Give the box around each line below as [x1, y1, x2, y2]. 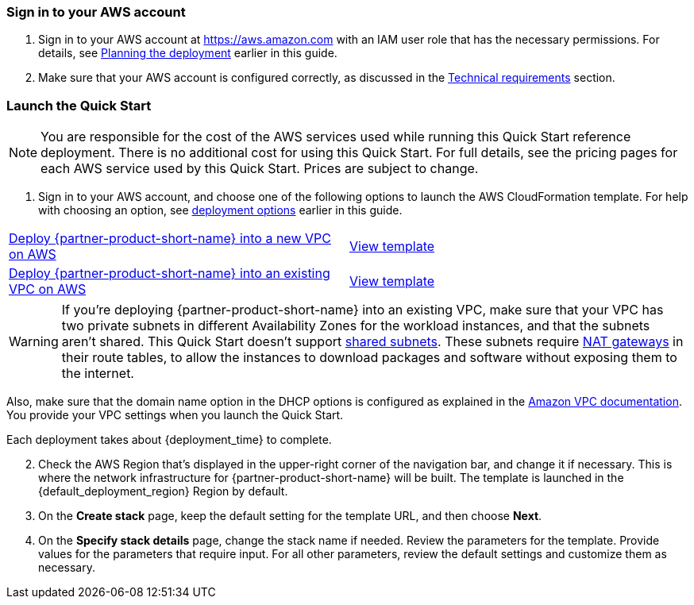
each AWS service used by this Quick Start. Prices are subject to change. [40, 160, 479, 177]
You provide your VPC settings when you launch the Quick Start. [6, 408, 344, 422]
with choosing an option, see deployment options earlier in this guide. [38, 203, 403, 218]
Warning [9, 333, 59, 350]
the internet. [61, 365, 134, 382]
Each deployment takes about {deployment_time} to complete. [6, 433, 332, 447]
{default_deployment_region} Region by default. [38, 484, 288, 499]
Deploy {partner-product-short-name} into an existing [9, 265, 330, 282]
